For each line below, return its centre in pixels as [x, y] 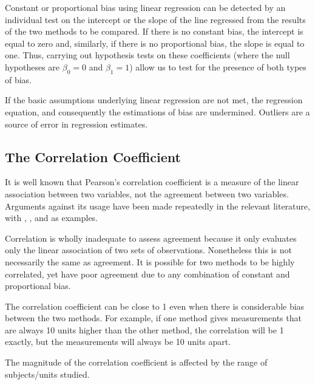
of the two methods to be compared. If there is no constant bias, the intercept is [154, 31]
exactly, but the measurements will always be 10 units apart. [118, 342]
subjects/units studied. [47, 374]
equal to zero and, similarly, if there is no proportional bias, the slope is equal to [155, 43]
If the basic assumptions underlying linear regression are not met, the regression [154, 100]
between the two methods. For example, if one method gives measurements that [153, 318]
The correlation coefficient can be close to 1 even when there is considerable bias [155, 306]
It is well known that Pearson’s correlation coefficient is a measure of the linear [152, 182]
